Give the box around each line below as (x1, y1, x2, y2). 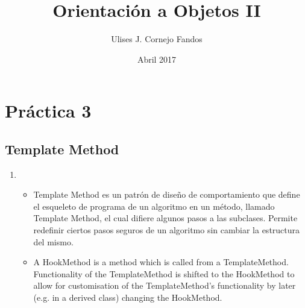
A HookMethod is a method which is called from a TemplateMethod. (33, 256, 289, 268)
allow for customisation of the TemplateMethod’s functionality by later (33, 279, 296, 292)
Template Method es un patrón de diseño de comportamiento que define (33, 188, 300, 201)
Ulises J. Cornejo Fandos (111, 33, 203, 45)
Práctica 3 (5, 98, 92, 123)
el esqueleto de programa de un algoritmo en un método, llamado (33, 200, 275, 212)
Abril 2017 (137, 52, 177, 65)
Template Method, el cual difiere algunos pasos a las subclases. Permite (33, 212, 298, 224)
